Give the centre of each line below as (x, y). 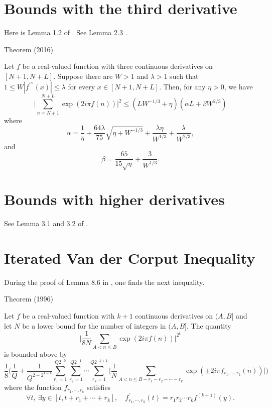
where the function (33, 387)
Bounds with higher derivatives (114, 199)
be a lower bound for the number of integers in (94, 325)
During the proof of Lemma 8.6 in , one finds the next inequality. (104, 282)
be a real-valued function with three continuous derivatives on (117, 66)
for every (82, 86)
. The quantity (209, 325)
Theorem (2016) (29, 49)
